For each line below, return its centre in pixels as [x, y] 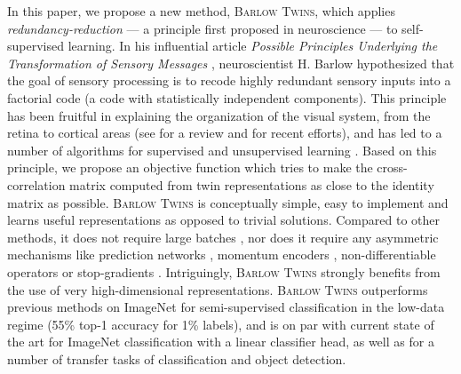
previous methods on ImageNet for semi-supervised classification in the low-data [226, 307]
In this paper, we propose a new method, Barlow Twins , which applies [201, 11]
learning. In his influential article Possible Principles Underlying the [253, 46]
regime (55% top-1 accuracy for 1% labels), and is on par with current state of [221, 324]
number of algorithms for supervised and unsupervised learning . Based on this [222, 150]
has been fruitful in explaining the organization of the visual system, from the [219, 115]
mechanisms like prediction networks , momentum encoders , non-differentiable [222, 255]
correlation [36, 184]
